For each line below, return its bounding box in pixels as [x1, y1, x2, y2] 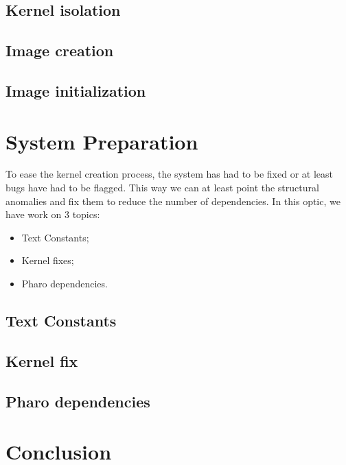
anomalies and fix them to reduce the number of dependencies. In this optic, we [5, 193, 341, 208]
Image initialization [5, 80, 146, 101]
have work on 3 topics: [5, 207, 100, 222]
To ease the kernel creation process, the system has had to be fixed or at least [5, 167, 334, 181]
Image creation [5, 40, 114, 61]
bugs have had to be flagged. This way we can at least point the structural [5, 180, 319, 195]
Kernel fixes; [21, 253, 74, 267]
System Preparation [5, 127, 198, 155]
